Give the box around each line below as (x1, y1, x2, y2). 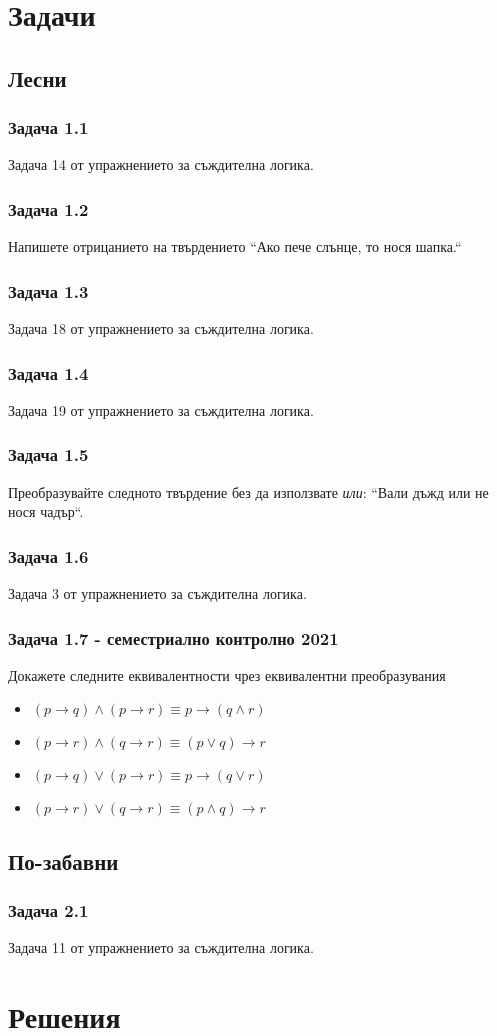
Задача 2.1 (8, 898, 89, 923)
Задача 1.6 (8, 543, 89, 568)
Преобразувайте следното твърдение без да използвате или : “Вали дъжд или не (8, 481, 489, 502)
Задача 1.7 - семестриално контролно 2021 (8, 625, 339, 650)
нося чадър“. (8, 501, 84, 522)
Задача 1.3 (8, 278, 89, 303)
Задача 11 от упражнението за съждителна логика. (8, 937, 314, 958)
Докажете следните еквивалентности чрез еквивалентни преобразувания (8, 664, 446, 685)
